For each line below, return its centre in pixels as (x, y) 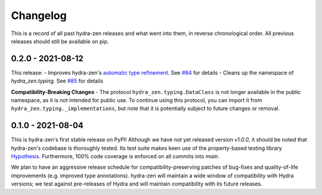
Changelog (39, 15)
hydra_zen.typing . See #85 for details (57, 81)
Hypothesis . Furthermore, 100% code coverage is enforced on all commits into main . (115, 156)
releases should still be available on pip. (60, 41)
